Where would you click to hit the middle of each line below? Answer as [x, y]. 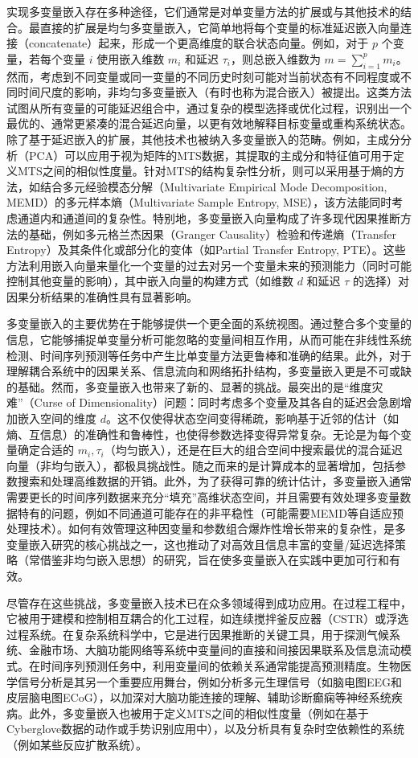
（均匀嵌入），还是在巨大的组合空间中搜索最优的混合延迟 [253, 450]
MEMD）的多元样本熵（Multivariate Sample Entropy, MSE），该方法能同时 [199, 202]
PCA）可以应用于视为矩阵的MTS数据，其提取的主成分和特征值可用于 [211, 155]
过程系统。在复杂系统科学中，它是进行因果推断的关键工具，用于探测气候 [198, 634]
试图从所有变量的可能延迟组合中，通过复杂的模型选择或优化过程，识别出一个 [209, 107]
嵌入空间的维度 [57, 418]
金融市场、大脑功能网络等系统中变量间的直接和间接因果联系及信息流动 [214, 650]
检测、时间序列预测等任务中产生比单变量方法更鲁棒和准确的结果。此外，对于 [209, 355]
